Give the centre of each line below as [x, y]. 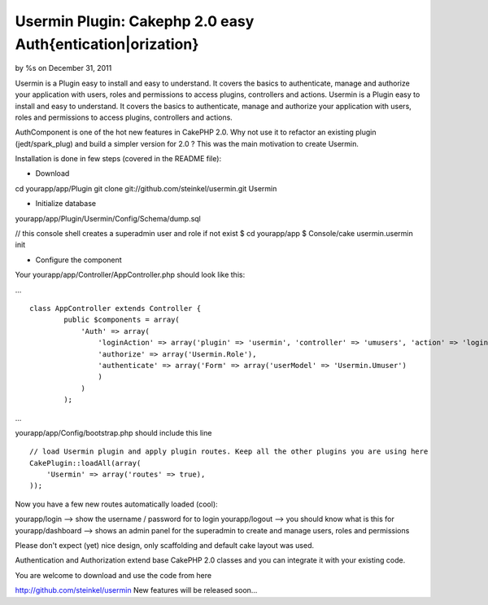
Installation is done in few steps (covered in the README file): [118, 159]
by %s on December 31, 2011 [63, 68]
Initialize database [66, 204]
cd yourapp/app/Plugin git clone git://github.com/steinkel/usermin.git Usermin [146, 188]
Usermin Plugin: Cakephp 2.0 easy [135, 21]
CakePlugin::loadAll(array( [85, 463]
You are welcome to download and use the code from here [113, 575]
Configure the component [78, 260]
